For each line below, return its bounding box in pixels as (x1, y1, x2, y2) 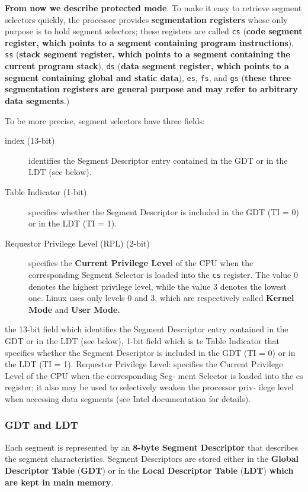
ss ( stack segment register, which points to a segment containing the (5, 48, 290, 60)
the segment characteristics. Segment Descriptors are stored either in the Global (5, 452, 299, 465)
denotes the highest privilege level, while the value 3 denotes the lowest (28, 280, 287, 292)
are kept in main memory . (5, 475, 114, 488)
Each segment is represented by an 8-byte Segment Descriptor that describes (5, 441, 299, 453)
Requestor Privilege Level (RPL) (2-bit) (5, 237, 150, 249)
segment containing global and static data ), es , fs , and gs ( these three (5, 71, 291, 83)
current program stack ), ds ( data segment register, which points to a (5, 60, 289, 72)
